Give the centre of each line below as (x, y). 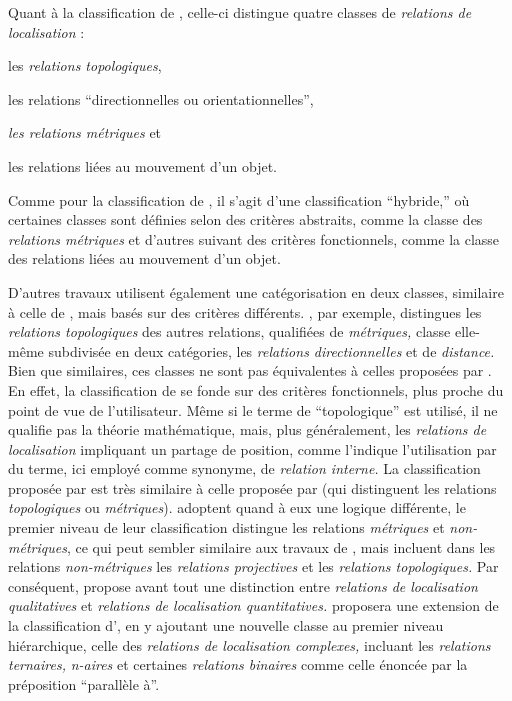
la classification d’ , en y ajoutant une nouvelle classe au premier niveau (226, 625)
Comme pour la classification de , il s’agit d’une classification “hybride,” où (239, 199)
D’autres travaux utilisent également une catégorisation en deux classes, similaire (256, 291)
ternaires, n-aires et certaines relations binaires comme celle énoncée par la (238, 664)
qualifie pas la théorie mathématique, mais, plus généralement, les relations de (247, 429)
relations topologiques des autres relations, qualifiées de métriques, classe (229, 331)
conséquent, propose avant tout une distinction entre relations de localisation (243, 585)
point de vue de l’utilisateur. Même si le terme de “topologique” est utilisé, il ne (253, 409)
